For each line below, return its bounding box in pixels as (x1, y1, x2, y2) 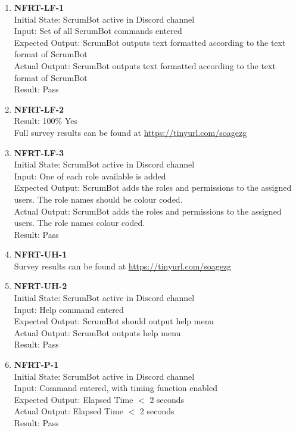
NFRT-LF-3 (14, 146, 64, 159)
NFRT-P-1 (14, 358, 59, 371)
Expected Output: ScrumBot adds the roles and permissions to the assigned (14, 181, 292, 194)
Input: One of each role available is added (14, 169, 166, 182)
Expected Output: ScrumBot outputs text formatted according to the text (14, 36, 286, 48)
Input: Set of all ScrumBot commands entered (14, 24, 182, 37)
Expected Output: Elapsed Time (14, 393, 133, 405)
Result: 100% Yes (14, 114, 77, 127)
